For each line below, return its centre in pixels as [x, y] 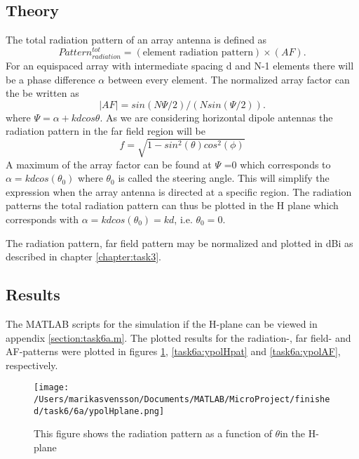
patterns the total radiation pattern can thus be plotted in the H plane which [172, 205]
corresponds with [42, 219]
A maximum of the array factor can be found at [109, 164]
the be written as [42, 93]
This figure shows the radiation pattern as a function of [153, 433]
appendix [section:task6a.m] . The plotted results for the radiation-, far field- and [178, 337]
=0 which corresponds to [277, 164]
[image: [52, 388]
